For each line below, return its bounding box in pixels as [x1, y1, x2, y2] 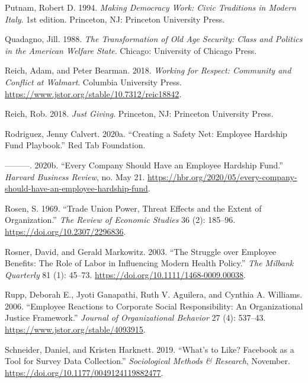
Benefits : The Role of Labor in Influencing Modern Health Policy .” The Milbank [5, 257, 294, 269]
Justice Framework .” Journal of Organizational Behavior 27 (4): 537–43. [5, 311, 266, 324]
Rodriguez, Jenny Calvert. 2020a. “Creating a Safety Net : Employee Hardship [5, 127, 287, 139]
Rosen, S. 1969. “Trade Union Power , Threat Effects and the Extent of [5, 202, 262, 214]
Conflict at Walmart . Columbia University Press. [5, 75, 182, 88]
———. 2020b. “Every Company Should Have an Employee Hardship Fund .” [5, 158, 283, 171]
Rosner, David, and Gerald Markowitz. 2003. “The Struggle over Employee [5, 245, 277, 257]
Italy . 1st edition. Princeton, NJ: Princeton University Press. [5, 12, 225, 25]
